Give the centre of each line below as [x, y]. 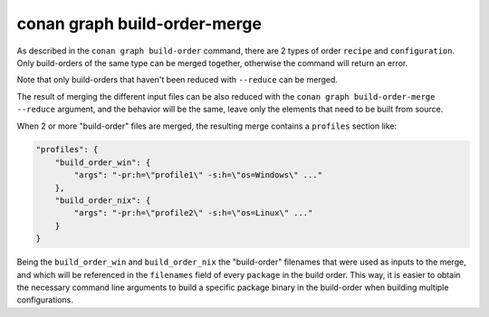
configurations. [45, 300]
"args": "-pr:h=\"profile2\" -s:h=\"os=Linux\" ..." [193, 213]
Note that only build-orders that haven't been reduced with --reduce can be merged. [177, 80]
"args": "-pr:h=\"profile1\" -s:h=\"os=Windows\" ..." [198, 175]
